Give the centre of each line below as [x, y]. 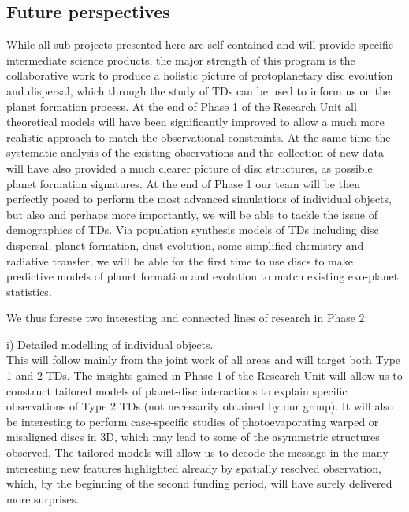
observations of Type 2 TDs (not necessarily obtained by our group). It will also [200, 406]
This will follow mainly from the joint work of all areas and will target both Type [204, 360]
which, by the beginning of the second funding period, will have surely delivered [199, 483]
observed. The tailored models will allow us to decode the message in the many [197, 453]
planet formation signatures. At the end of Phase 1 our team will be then [183, 183]
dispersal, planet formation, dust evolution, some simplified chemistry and [185, 245]
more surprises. [43, 498]
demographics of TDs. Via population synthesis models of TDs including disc [193, 230]
